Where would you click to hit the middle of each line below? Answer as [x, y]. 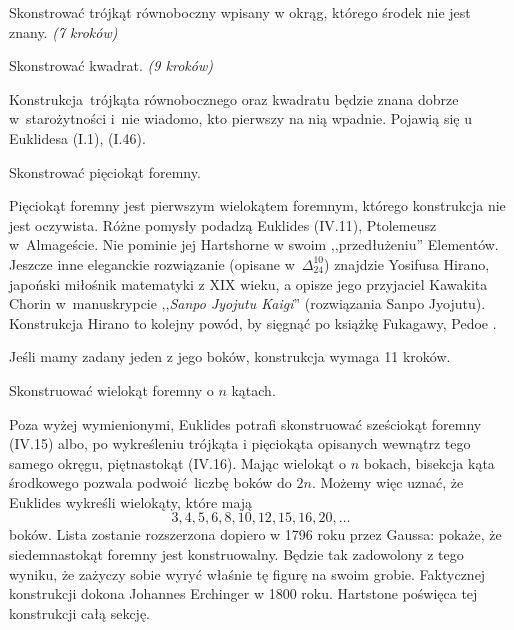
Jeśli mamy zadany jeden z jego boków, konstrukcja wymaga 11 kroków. [230, 356]
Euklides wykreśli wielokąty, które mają [131, 501]
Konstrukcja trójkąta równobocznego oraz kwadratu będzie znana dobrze [234, 98]
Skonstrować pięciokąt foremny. [105, 171]
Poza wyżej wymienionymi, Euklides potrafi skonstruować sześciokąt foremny [245, 423]
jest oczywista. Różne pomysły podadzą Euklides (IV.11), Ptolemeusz [223, 224]
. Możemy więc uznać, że [387, 482]
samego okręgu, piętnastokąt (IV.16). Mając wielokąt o [177, 462]
